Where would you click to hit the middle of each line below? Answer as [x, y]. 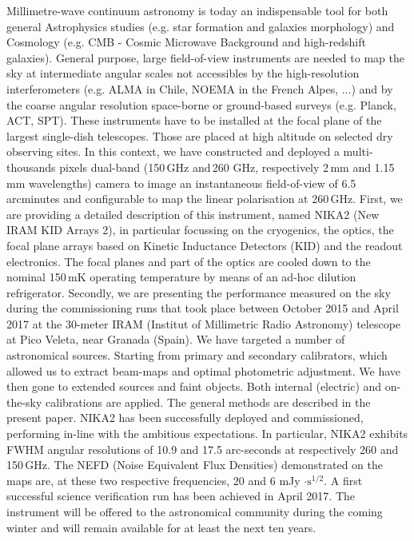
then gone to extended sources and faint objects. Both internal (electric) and [194, 386]
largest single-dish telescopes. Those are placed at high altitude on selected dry [200, 135]
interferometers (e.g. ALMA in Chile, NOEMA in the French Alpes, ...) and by [200, 88]
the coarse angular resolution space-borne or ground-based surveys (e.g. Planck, [201, 104]
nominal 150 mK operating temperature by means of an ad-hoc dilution [181, 277]
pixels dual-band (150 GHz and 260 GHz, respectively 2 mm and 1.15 [227, 167]
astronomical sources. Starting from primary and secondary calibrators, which [197, 355]
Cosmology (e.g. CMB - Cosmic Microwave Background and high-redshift [186, 42]
